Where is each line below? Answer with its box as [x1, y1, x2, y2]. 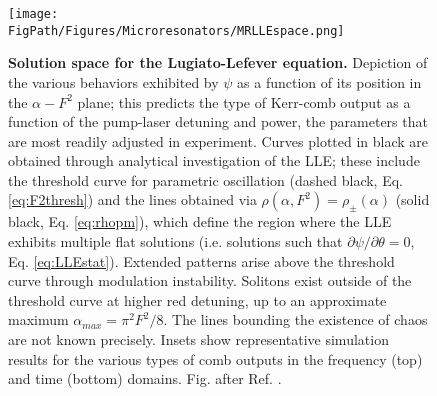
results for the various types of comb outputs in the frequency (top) [8, 348, 423, 369]
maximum [8, 309, 69, 330]
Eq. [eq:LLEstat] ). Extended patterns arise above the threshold [8, 250, 395, 271]
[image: [8, 7, 59, 21]
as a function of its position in [237, 71, 422, 92]
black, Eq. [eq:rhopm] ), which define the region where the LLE [8, 211, 392, 232]
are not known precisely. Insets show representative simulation [8, 329, 389, 350]
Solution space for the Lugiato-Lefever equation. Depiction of [8, 52, 428, 73]
